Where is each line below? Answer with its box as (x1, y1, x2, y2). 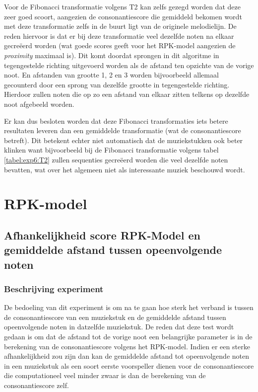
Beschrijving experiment (4, 282, 104, 295)
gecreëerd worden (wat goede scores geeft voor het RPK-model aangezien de (4, 40, 236, 51)
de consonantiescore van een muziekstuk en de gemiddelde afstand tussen (4, 312, 226, 322)
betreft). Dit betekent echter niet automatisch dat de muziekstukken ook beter (4, 135, 243, 145)
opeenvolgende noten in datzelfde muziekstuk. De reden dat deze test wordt (4, 321, 234, 332)
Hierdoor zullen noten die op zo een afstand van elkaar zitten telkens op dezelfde (4, 89, 250, 99)
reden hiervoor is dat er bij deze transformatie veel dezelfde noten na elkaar (4, 30, 234, 41)
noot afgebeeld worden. (4, 98, 74, 109)
